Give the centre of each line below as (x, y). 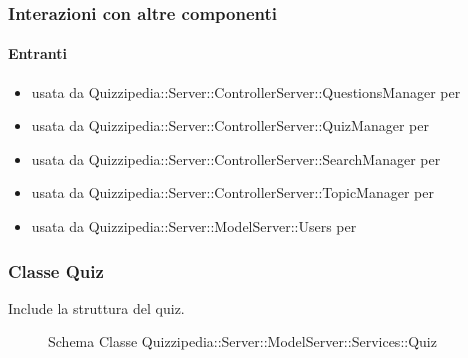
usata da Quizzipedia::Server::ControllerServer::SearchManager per (236, 158)
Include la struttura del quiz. (96, 307)
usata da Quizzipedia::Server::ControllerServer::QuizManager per (230, 125)
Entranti (38, 53)
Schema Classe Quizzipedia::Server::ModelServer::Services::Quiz (242, 341)
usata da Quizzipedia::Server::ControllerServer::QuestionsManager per (246, 91)
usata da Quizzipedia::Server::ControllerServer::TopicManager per (232, 192)
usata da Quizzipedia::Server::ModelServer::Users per (194, 226)
